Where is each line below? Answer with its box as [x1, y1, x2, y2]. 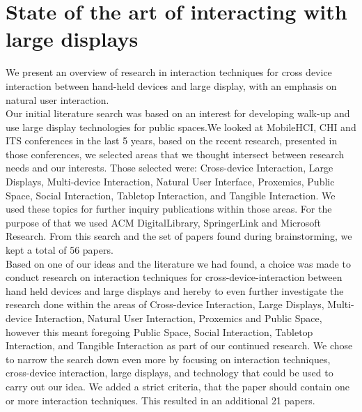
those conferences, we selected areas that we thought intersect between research [6, 146, 345, 161]
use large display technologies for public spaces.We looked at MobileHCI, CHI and [6, 119, 356, 134]
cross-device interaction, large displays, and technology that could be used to [6, 365, 333, 380]
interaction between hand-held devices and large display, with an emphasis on [6, 78, 337, 93]
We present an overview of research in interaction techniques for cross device [6, 65, 332, 79]
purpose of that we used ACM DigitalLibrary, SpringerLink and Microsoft [6, 215, 322, 229]
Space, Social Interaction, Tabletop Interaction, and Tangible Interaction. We [6, 188, 336, 202]
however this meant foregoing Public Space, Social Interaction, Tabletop [6, 324, 313, 339]
